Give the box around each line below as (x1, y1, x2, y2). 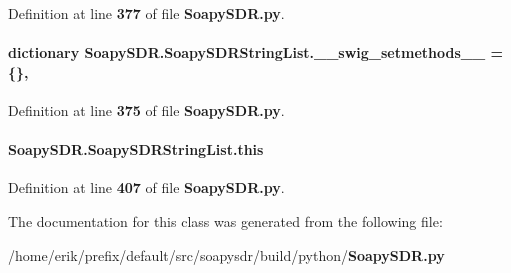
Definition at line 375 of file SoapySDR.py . (8, 99, 285, 120)
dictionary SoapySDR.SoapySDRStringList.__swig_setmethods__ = (8, 42, 503, 63)
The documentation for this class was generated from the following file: (8, 210, 443, 231)
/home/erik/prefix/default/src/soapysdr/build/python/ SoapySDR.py (8, 244, 445, 265)
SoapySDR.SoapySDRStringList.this (8, 139, 264, 160)
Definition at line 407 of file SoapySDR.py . (8, 177, 285, 198)
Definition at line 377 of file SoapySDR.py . (8, 3, 285, 23)
